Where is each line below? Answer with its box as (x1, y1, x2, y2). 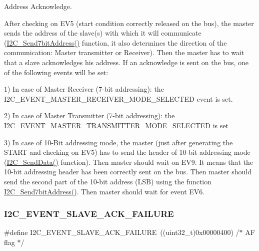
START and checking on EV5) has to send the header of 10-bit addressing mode (4, 147, 250, 157)
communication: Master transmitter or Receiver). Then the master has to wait (4, 47, 244, 58)
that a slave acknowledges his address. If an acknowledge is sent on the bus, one (4, 57, 249, 67)
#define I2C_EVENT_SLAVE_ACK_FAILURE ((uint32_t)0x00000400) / (4, 227, 239, 237)
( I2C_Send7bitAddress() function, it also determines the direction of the (4, 37, 227, 48)
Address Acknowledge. (4, 1, 72, 11)
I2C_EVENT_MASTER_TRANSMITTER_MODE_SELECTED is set (4, 120, 228, 130)
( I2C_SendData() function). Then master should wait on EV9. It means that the (4, 156, 253, 167)
